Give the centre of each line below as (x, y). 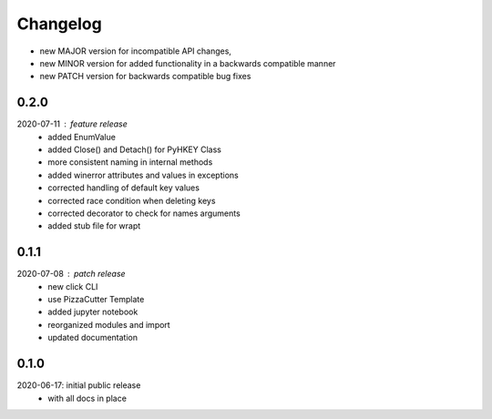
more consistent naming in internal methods (130, 162)
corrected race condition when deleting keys (132, 200)
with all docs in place (87, 398)
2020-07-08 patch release (72, 274)
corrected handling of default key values (124, 188)
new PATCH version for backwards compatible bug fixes (145, 77)
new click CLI (73, 286)
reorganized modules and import (109, 324)
